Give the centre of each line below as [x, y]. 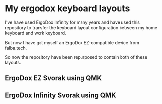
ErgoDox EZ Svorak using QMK [54, 78]
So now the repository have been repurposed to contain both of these [76, 57]
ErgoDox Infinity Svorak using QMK [61, 95]
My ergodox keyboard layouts [68, 9]
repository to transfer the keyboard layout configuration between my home [81, 27]
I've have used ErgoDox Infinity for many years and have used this [72, 22]
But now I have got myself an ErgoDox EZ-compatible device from [72, 42]
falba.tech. [16, 48]
